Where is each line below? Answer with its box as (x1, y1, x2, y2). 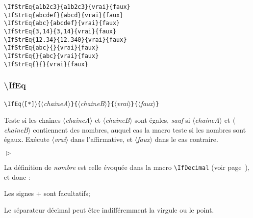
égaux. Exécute (4, 134, 50, 144)
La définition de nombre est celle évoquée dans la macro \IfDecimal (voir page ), (4, 162, 250, 172)
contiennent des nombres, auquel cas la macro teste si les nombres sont (33, 124, 246, 135)
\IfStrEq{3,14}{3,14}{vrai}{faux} (4, 27, 117, 35)
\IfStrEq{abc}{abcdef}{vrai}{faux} (4, 20, 120, 27)
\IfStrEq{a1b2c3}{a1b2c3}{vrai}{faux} (4, 3, 130, 10)
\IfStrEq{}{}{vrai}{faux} (4, 60, 88, 68)
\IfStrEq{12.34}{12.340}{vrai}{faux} (4, 36, 127, 43)
